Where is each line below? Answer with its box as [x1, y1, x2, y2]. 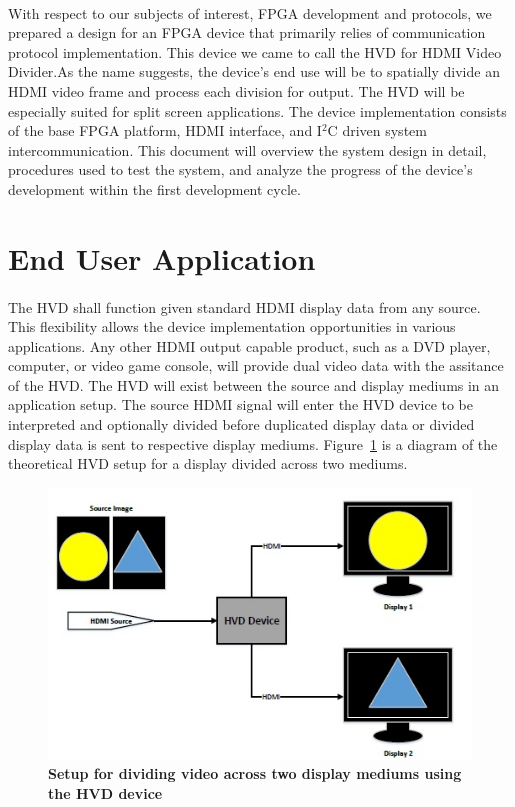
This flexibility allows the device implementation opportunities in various [8, 316, 456, 337]
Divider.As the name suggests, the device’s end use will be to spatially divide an [8, 61, 500, 82]
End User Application [8, 237, 316, 278]
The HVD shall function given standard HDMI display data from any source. [8, 296, 481, 317]
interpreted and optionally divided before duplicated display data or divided [8, 414, 475, 435]
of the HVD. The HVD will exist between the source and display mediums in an [8, 374, 500, 395]
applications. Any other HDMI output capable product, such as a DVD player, [8, 335, 491, 356]
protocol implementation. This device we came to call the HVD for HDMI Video [8, 41, 502, 62]
